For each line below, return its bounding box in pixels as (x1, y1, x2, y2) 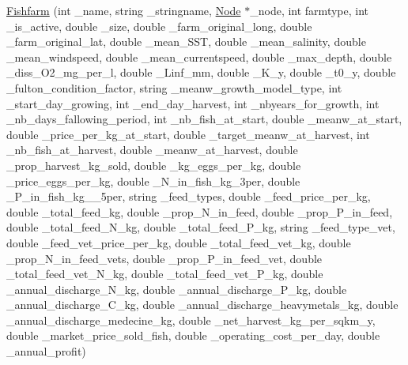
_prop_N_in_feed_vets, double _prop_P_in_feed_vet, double (6, 250, 323, 266)
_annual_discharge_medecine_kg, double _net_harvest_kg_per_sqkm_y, (6, 311, 376, 328)
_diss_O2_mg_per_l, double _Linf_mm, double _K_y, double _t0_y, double (6, 64, 396, 81)
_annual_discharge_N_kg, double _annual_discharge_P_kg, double (6, 280, 347, 297)
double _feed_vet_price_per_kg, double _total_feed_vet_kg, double (6, 234, 351, 250)
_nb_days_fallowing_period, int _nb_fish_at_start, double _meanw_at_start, (6, 111, 402, 127)
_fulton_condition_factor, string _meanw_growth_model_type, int (6, 79, 342, 96)
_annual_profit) (6, 343, 86, 359)
